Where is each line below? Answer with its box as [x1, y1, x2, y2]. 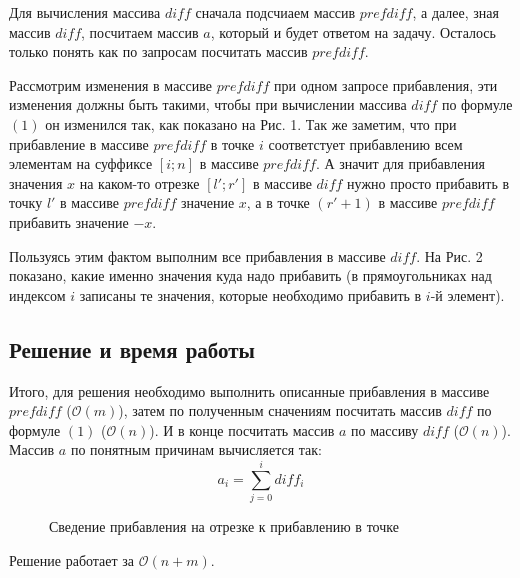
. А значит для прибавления [315, 153, 485, 174]
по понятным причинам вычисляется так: [70, 439, 322, 460]
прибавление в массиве [9, 133, 149, 154]
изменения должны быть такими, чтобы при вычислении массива [9, 94, 407, 115]
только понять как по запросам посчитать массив [9, 41, 308, 62]
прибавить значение [9, 211, 129, 232]
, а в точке [246, 192, 310, 213]
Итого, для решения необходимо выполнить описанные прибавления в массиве [9, 380, 490, 401]
